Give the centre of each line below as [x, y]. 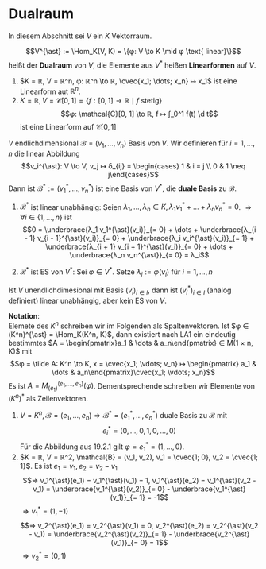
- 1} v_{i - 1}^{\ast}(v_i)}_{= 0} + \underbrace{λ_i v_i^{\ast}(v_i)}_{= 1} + [139, 238]
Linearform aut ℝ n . [50, 91]
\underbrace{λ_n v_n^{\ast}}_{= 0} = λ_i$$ [139, 254]
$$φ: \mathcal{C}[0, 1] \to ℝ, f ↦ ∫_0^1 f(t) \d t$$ [139, 114]
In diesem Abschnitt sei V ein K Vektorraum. [80, 36]
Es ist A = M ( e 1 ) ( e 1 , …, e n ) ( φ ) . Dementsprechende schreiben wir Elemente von [132, 386]
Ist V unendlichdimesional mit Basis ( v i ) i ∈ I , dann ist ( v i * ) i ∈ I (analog [120, 290]
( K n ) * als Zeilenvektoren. [48, 398]
